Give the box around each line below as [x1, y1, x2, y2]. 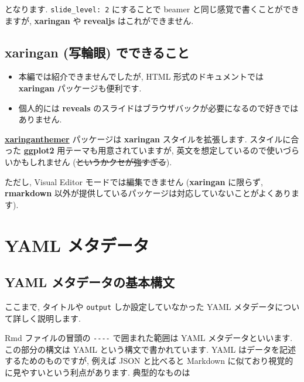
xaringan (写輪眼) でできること [5, 43, 190, 61]
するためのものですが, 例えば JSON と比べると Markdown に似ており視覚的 [5, 354, 293, 367]
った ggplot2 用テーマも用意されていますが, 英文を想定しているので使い [5, 144, 283, 156]
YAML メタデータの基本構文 [5, 273, 175, 291]
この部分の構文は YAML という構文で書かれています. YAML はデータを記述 [5, 343, 296, 355]
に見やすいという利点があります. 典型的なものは [5, 366, 190, 378]
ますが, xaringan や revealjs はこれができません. [5, 14, 194, 26]
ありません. [18, 113, 62, 125]
